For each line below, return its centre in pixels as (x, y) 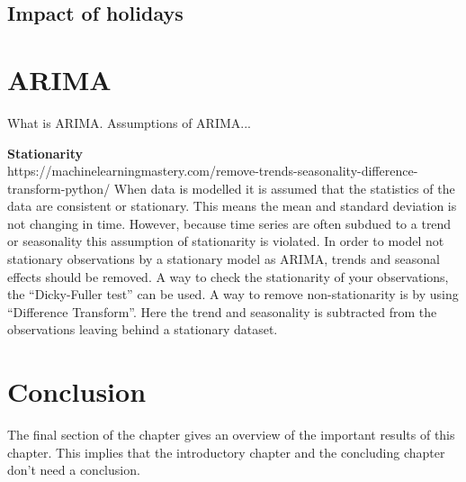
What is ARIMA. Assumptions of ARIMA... (129, 122)
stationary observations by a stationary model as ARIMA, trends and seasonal (224, 259)
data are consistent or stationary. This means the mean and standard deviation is (232, 206)
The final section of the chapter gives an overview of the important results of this (231, 435)
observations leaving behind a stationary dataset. (143, 329)
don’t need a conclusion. (74, 470)
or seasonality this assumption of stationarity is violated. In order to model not (226, 241)
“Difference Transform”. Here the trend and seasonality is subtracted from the (222, 311)
